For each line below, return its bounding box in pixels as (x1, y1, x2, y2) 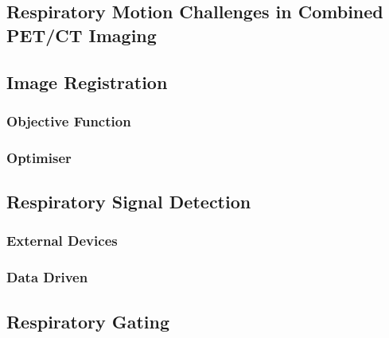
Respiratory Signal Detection (6, 189, 251, 214)
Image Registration (6, 69, 168, 94)
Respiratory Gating (6, 309, 170, 333)
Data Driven (6, 267, 88, 287)
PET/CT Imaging (6, 22, 157, 47)
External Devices (6, 231, 118, 251)
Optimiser (6, 147, 72, 167)
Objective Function (6, 111, 131, 130)
